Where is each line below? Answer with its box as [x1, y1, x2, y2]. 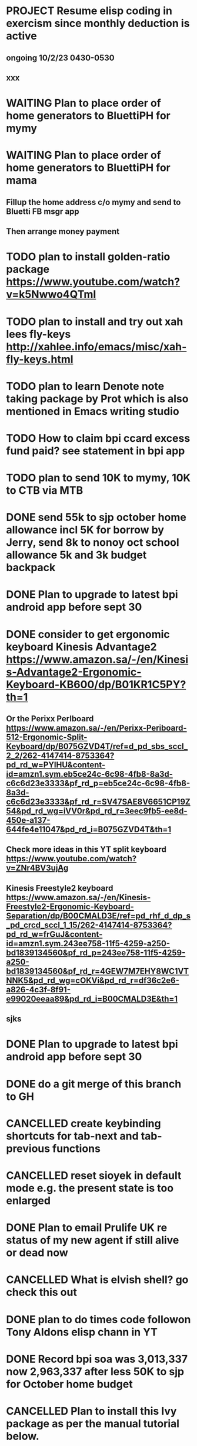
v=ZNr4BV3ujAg [6, 863, 69, 873]
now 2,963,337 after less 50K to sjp [6, 1364, 184, 1378]
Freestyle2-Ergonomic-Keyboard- [6, 901, 134, 911]
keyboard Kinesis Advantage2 [6, 640, 157, 653]
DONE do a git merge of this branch [6, 1077, 182, 1090]
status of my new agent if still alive [6, 1233, 179, 1247]
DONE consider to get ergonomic [6, 627, 171, 641]
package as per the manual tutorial [6, 1416, 180, 1430]
